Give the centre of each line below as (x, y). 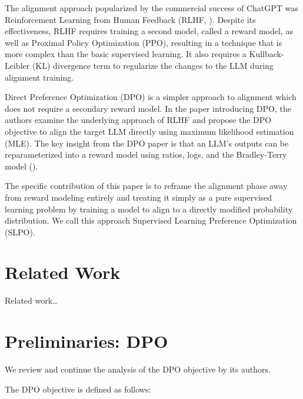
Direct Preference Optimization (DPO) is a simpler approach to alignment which (151, 97)
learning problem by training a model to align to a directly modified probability (149, 209)
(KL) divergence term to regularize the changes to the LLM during (153, 65)
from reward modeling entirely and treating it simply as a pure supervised (139, 197)
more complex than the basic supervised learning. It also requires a (126, 54)
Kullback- (267, 54)
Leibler (17, 65)
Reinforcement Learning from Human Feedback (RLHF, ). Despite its (130, 19)
